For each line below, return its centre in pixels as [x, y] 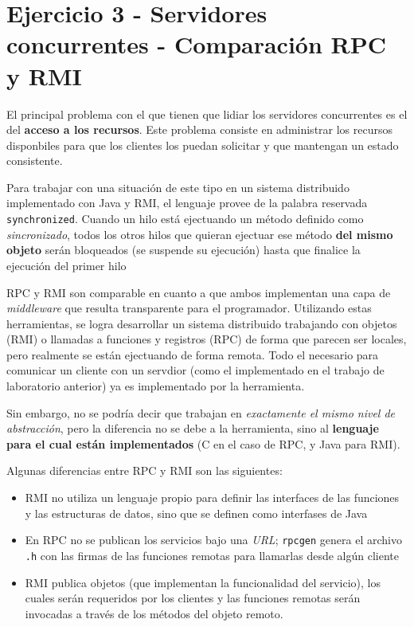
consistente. [35, 161]
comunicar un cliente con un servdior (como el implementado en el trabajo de [195, 370]
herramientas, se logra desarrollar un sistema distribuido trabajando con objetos [202, 323]
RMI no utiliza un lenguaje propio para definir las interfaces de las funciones [212, 498]
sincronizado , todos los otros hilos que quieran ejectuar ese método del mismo [200, 234]
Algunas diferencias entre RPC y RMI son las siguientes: [145, 470]
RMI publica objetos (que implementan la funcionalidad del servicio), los [203, 582]
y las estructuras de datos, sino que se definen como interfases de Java [196, 513]
